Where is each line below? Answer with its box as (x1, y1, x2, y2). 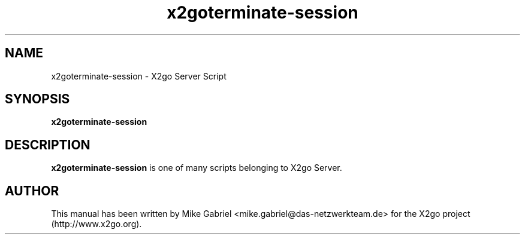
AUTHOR (5, 183, 59, 198)
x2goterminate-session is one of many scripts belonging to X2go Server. (51, 163, 342, 173)
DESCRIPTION (5, 137, 90, 152)
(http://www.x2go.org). (51, 219, 142, 229)
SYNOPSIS (5, 91, 70, 107)
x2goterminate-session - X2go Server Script (51, 71, 227, 81)
